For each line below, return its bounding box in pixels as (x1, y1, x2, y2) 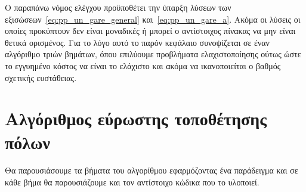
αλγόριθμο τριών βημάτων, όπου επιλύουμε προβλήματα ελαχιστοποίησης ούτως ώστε (5, 48, 301, 60)
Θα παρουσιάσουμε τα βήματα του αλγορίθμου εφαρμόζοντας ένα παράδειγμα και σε (5, 164, 298, 176)
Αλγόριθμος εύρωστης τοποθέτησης (5, 106, 267, 131)
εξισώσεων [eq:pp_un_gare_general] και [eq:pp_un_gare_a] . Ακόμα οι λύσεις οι (5, 13, 301, 25)
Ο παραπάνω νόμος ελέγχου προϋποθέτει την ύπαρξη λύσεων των (5, 1, 231, 13)
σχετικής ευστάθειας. (5, 71, 77, 83)
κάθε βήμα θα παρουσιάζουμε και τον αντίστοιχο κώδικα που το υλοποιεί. (5, 176, 259, 188)
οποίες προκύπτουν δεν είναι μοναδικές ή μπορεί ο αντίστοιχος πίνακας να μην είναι (5, 24, 296, 37)
